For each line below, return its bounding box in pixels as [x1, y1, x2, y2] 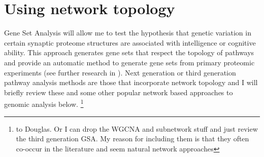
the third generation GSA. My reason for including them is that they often [16, 133, 249, 144]
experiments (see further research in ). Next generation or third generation [4, 67, 236, 77]
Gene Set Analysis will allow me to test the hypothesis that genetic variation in [4, 27, 251, 38]
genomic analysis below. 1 [4, 97, 84, 109]
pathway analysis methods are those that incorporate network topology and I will [4, 77, 258, 88]
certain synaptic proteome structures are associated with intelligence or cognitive [4, 37, 256, 48]
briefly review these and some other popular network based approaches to [4, 87, 233, 97]
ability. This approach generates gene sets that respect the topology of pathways [4, 47, 254, 58]
